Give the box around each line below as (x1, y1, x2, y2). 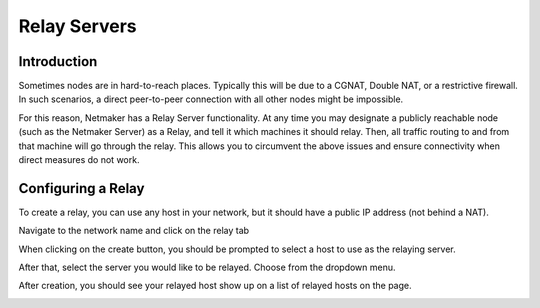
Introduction (18, 53, 98, 70)
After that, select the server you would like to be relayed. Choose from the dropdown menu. (18, 261, 396, 274)
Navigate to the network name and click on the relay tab (18, 225, 250, 237)
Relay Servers (18, 15, 137, 37)
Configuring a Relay (18, 180, 145, 197)
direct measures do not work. (18, 154, 140, 166)
